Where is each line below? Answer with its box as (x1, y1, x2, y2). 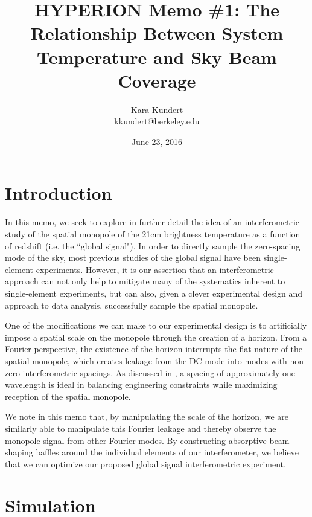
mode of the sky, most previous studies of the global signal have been (5, 251, 261, 264)
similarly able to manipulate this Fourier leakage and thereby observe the (5, 422, 276, 434)
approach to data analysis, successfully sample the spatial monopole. (5, 298, 258, 311)
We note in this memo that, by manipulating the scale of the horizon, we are (5, 410, 288, 423)
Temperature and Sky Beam (37, 44, 277, 69)
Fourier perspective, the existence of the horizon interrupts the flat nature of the (5, 342, 303, 355)
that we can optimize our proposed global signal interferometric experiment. (5, 457, 286, 470)
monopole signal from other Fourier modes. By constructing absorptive (5, 434, 267, 446)
